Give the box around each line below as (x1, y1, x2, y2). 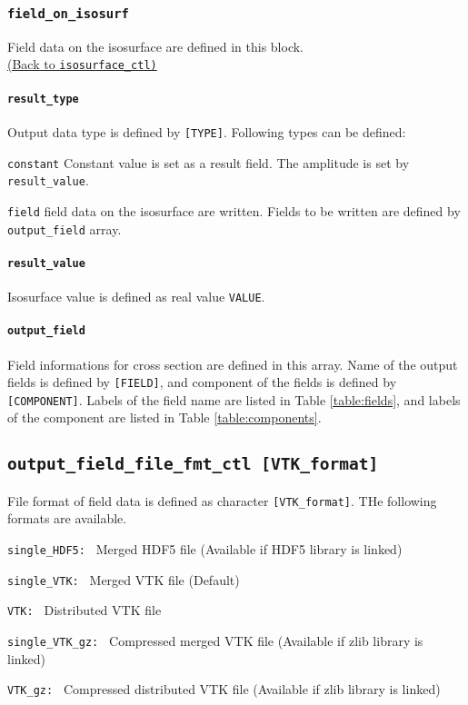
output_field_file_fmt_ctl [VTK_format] (7, 454, 379, 474)
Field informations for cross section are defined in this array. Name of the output (7, 354, 458, 373)
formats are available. (7, 509, 127, 528)
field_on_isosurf (7, 5, 129, 21)
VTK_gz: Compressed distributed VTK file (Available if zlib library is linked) (7, 680, 441, 699)
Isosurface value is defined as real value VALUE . (7, 287, 265, 306)
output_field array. (7, 219, 122, 238)
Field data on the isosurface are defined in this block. (7, 36, 304, 55)
